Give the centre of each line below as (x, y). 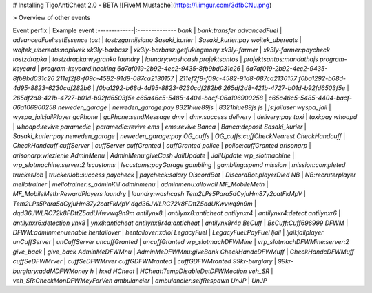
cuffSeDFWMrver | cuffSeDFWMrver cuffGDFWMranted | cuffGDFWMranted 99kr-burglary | (145, 261)
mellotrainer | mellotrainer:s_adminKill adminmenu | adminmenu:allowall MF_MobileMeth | (141, 184)
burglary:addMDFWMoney (51, 271)
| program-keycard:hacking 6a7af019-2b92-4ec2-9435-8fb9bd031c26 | (141, 69)
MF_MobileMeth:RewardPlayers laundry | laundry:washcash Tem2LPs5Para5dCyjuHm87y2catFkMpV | (159, 194)
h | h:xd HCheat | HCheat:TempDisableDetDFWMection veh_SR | (182, 271)
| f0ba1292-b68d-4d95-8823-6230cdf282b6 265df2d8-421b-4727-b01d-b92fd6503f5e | (221, 88)
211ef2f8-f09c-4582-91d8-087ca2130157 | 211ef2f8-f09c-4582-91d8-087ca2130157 (177, 78)
